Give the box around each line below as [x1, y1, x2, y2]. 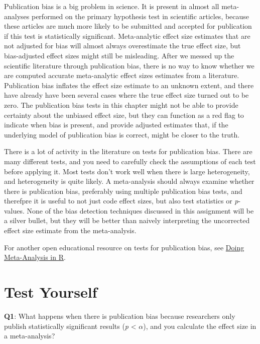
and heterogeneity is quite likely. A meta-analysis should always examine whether [4, 176, 254, 186]
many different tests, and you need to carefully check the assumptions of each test [4, 156, 256, 166]
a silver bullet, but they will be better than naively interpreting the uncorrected [4, 215, 250, 226]
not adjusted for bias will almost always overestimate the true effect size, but [4, 40, 241, 51]
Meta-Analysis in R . [4, 252, 66, 262]
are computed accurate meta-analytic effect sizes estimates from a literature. [4, 70, 239, 81]
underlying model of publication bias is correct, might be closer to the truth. [4, 129, 240, 140]
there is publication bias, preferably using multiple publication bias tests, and [4, 185, 242, 196]
